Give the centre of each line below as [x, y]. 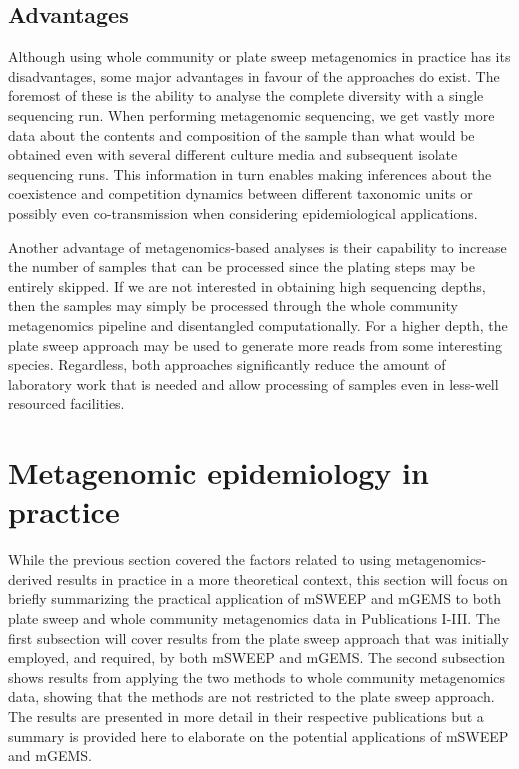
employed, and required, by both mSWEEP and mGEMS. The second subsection [257, 657]
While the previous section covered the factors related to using [200, 559]
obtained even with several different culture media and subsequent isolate [233, 154]
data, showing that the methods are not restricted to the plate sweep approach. [251, 696]
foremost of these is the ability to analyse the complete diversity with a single [246, 95]
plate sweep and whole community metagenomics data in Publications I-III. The [254, 617]
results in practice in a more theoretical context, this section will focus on [282, 578]
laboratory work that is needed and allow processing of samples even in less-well [253, 383]
